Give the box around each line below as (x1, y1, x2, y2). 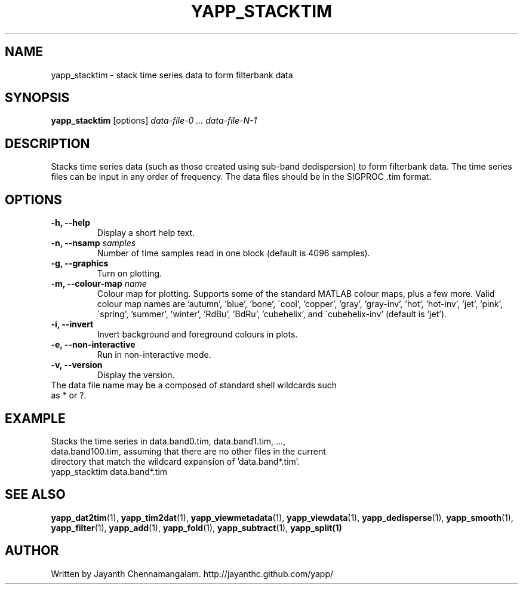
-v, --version (51, 360, 103, 370)
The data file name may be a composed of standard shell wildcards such (51, 380, 337, 391)
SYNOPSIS (5, 90, 70, 106)
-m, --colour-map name (51, 278, 147, 289)
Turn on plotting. (97, 268, 162, 279)
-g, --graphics (51, 258, 109, 269)
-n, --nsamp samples (51, 238, 136, 249)
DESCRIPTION (5, 136, 90, 151)
